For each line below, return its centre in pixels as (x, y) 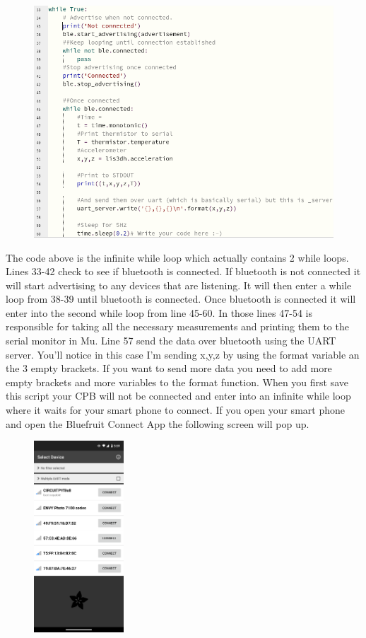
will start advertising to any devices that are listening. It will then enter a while (179, 285)
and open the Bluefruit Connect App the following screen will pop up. (158, 423)
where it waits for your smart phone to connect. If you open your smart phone (175, 410)
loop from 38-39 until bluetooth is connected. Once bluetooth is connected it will (181, 299)
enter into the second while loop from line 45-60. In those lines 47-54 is (159, 312)
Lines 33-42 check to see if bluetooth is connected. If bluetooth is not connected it (183, 271)
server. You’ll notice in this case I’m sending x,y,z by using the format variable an (183, 354)
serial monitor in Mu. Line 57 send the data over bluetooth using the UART (171, 341)
